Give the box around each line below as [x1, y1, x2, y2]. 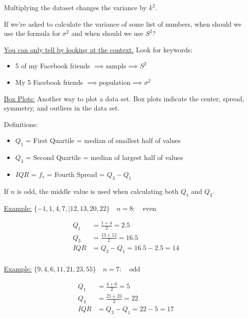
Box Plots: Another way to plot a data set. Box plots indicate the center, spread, [4, 93, 245, 103]
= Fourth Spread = [46, 169, 105, 179]
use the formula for [4, 28, 61, 38]
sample [106, 63, 126, 70]
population [99, 79, 131, 86]
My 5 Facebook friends [15, 77, 83, 87]
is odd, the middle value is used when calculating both [17, 186, 179, 196]
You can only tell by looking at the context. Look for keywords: [4, 44, 193, 54]
